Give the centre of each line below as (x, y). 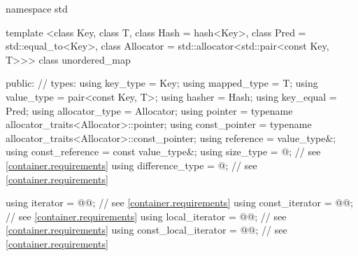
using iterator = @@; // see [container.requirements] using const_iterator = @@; (179, 202)
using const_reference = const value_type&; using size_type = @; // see (163, 151)
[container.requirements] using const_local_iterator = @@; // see (146, 230)
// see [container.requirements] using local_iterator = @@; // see (146, 216)
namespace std (37, 8)
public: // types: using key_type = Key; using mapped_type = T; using (162, 83)
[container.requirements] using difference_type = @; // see (131, 165)
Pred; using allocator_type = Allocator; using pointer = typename (149, 110)
